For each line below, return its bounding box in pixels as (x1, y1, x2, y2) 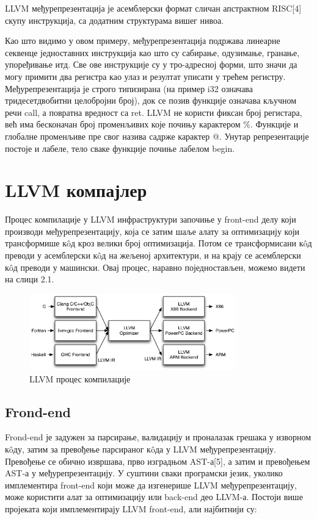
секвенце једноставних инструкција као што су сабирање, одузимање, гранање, (5, 46, 300, 59)
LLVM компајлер (5, 177, 147, 202)
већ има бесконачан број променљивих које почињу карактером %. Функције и (5, 118, 299, 131)
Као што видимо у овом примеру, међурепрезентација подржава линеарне (5, 34, 280, 47)
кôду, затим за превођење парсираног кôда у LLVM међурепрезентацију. (5, 443, 276, 456)
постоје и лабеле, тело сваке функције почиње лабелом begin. (5, 141, 235, 154)
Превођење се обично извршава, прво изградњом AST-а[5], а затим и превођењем (5, 454, 310, 467)
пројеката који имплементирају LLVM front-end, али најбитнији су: (5, 502, 257, 515)
